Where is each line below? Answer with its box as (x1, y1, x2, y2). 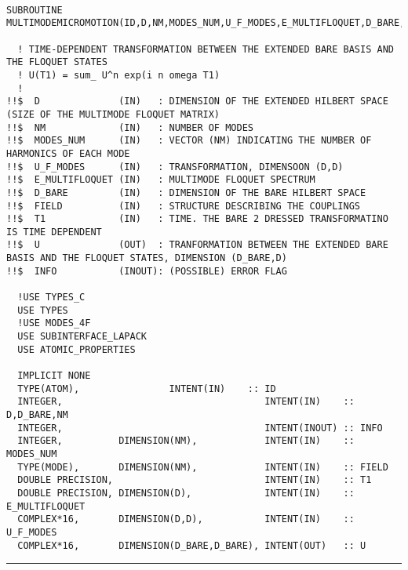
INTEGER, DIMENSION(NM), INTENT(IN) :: (17, 435, 355, 447)
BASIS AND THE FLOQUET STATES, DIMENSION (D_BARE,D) (6, 252, 287, 264)
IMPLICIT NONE (17, 370, 91, 382)
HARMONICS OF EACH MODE (6, 147, 130, 159)
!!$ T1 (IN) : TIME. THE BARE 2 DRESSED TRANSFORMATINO (6, 213, 388, 225)
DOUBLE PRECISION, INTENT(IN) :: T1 (17, 474, 372, 486)
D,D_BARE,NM (6, 409, 68, 420)
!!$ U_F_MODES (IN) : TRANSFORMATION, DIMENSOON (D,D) (6, 161, 344, 172)
